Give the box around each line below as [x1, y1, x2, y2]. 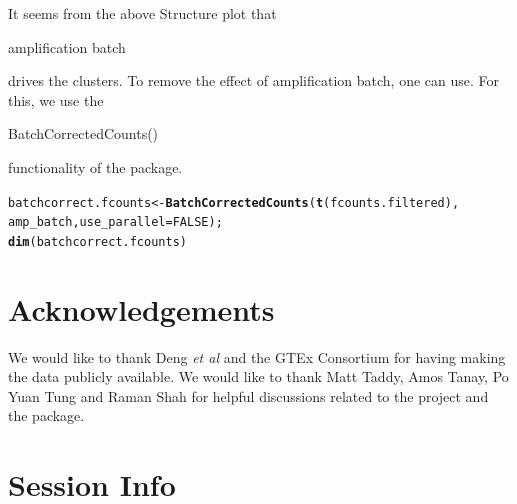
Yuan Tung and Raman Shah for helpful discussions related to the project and [8, 385, 489, 406]
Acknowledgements [8, 288, 275, 329]
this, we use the [8, 89, 104, 110]
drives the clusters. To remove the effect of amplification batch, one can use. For [8, 70, 499, 91]
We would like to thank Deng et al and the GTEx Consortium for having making [8, 346, 506, 367]
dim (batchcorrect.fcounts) [8, 234, 187, 249]
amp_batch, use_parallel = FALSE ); [8, 215, 223, 230]
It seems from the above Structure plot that [8, 3, 277, 23]
